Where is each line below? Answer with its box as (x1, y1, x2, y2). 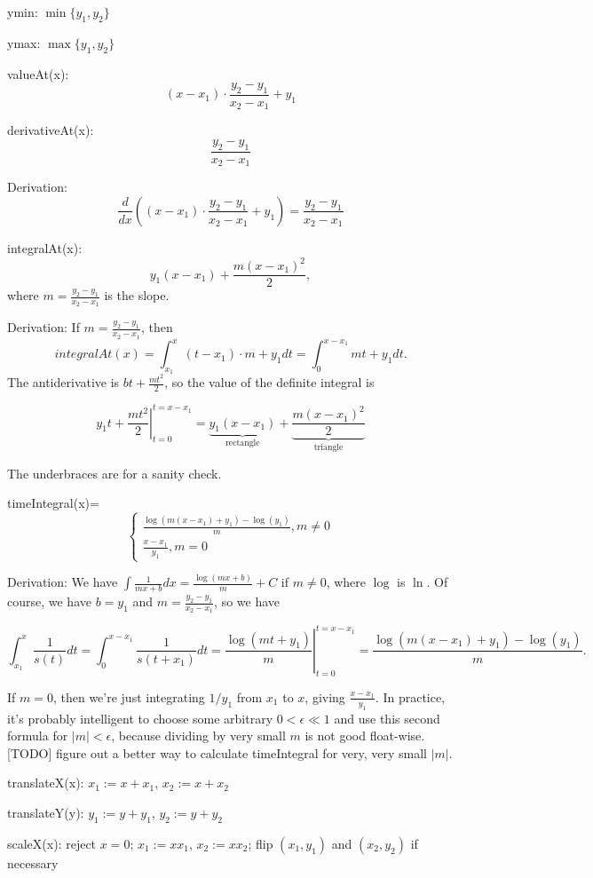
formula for (7, 726, 68, 745)
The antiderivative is (7, 373, 120, 392)
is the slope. (104, 286, 170, 305)
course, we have (7, 592, 91, 611)
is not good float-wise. (304, 726, 425, 745)
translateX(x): (7, 773, 84, 792)
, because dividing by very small (111, 726, 286, 745)
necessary (7, 853, 59, 872)
